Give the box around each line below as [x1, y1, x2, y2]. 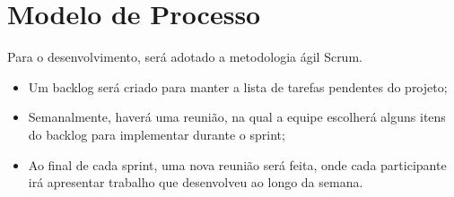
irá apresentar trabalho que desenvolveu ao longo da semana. [28, 173, 363, 192]
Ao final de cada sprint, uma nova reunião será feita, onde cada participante [28, 155, 447, 174]
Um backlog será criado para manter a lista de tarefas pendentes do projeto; [28, 77, 448, 96]
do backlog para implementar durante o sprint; [28, 124, 285, 143]
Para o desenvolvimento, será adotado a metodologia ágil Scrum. [7, 47, 362, 66]
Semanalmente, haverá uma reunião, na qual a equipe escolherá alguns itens [28, 107, 446, 126]
